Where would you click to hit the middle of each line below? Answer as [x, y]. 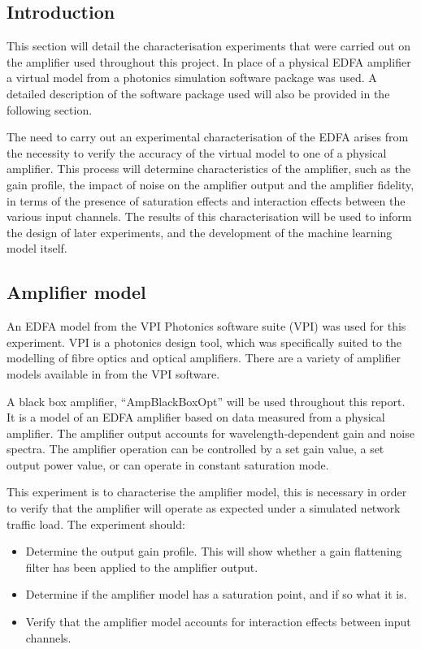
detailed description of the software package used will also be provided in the [198, 93]
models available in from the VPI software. [113, 373]
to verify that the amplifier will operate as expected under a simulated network [204, 508]
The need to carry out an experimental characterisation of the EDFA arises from [208, 137]
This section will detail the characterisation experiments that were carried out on [209, 46]
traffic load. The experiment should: [96, 524]
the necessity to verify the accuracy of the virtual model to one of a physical [197, 152]
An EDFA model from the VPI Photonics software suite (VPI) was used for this [206, 326]
